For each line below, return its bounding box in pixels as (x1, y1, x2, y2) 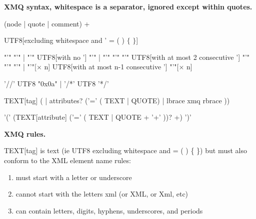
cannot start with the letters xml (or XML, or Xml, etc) (15, 189, 188, 199)
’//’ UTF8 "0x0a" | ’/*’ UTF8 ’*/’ (4, 78, 109, 88)
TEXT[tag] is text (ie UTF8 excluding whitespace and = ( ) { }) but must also (4, 145, 247, 156)
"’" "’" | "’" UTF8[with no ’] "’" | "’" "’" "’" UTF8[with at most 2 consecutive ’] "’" (4, 51, 250, 62)
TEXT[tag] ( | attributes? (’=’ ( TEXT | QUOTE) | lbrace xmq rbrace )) (4, 95, 230, 105)
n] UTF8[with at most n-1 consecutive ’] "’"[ (44, 61, 179, 72)
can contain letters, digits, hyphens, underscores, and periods (15, 205, 203, 216)
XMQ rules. (4, 128, 46, 139)
